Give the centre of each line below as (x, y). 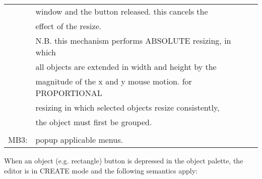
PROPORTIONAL (69, 93)
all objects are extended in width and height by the (126, 67)
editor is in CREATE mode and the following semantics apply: (101, 170)
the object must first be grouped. (94, 122)
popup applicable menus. (79, 140)
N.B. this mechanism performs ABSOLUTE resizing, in (133, 40)
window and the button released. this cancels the (122, 11)
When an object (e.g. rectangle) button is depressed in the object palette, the (124, 160)
